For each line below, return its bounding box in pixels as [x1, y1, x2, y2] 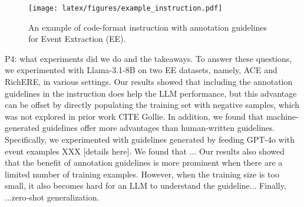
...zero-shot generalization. [5, 190, 100, 203]
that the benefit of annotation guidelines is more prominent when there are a [5, 156, 283, 169]
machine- [266, 110, 299, 122]
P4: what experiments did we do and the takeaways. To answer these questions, [5, 52, 292, 64]
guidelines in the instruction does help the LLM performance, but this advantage [5, 87, 297, 99]
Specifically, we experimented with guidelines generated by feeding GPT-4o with [5, 133, 295, 145]
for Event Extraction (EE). [28, 32, 126, 45]
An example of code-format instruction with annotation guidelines [28, 21, 267, 33]
